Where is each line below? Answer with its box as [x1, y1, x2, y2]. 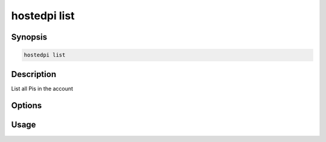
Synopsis [11, 32, 48, 42]
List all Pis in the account [11, 85, 74, 92]
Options [11, 100, 42, 111]
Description [11, 69, 57, 79]
